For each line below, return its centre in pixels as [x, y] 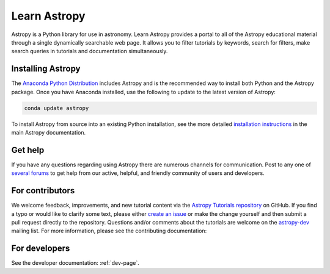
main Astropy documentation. [49, 132]
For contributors [43, 191]
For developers [41, 249]
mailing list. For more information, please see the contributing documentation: [109, 231]
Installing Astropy [46, 69]
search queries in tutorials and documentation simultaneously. [90, 51]
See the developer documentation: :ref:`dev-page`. [75, 263]
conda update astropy [57, 108]
